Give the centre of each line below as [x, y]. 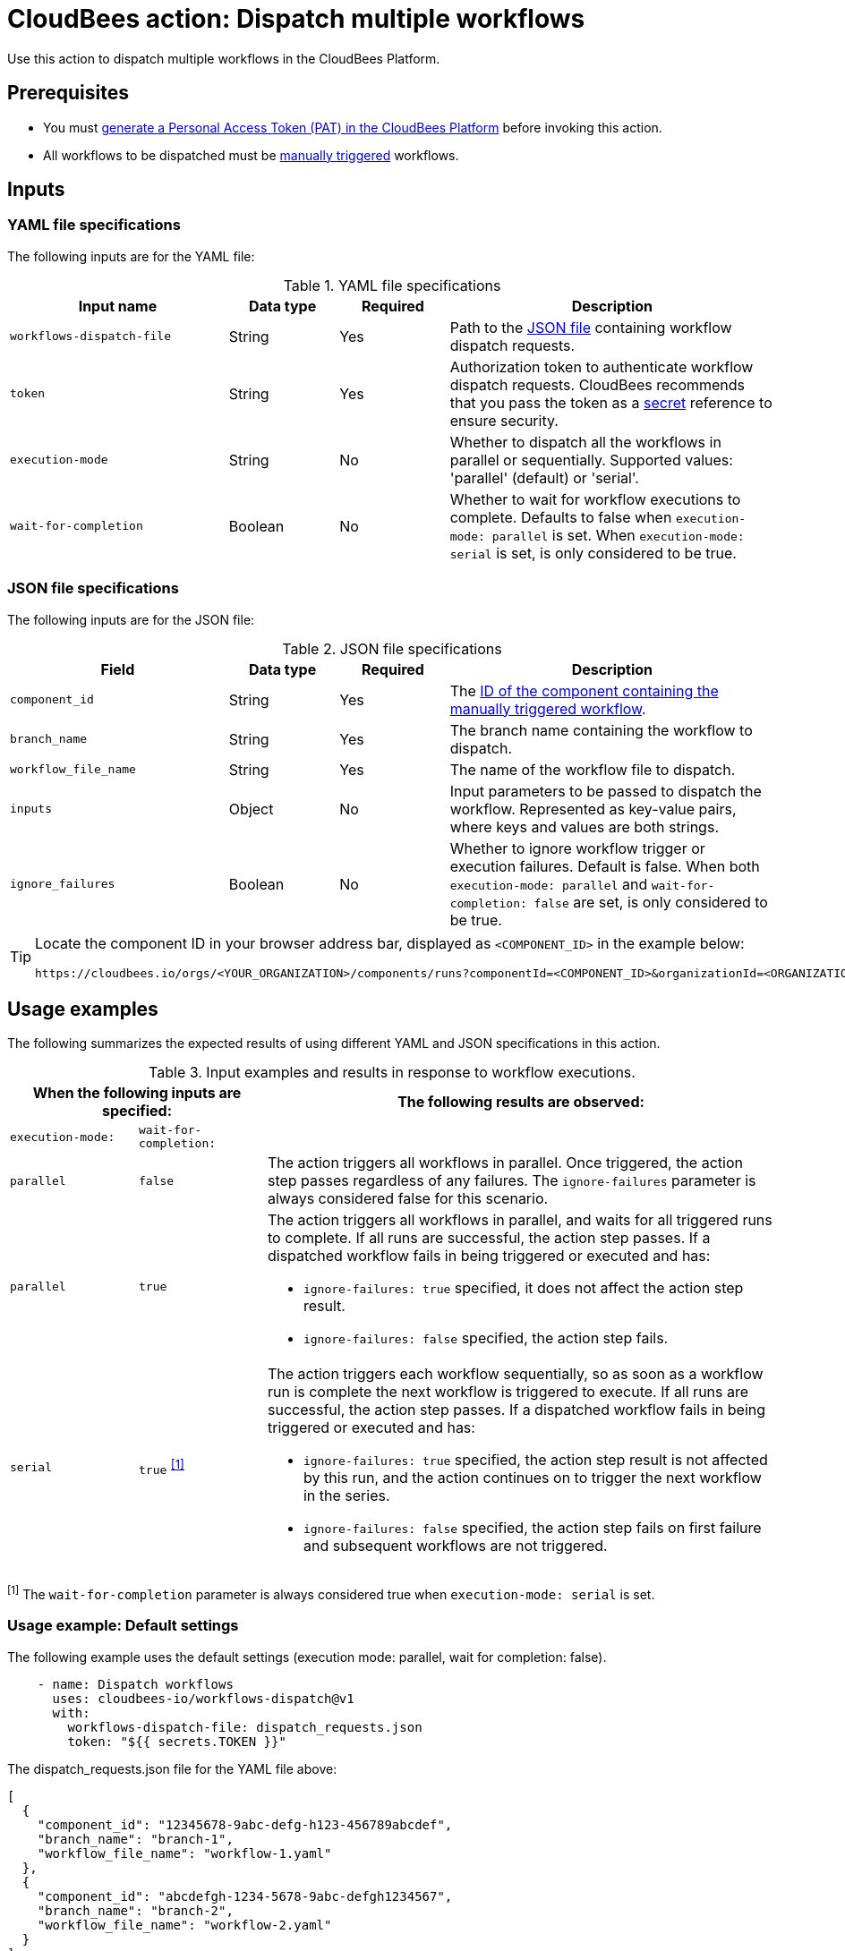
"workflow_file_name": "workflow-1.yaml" [184, 1853]
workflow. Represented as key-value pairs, [593, 809]
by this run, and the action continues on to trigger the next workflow [532, 1478]
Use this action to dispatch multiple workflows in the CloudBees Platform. [224, 58]
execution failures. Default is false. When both [605, 866]
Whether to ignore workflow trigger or [577, 848]
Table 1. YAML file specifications [392, 285]
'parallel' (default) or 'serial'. [544, 477]
